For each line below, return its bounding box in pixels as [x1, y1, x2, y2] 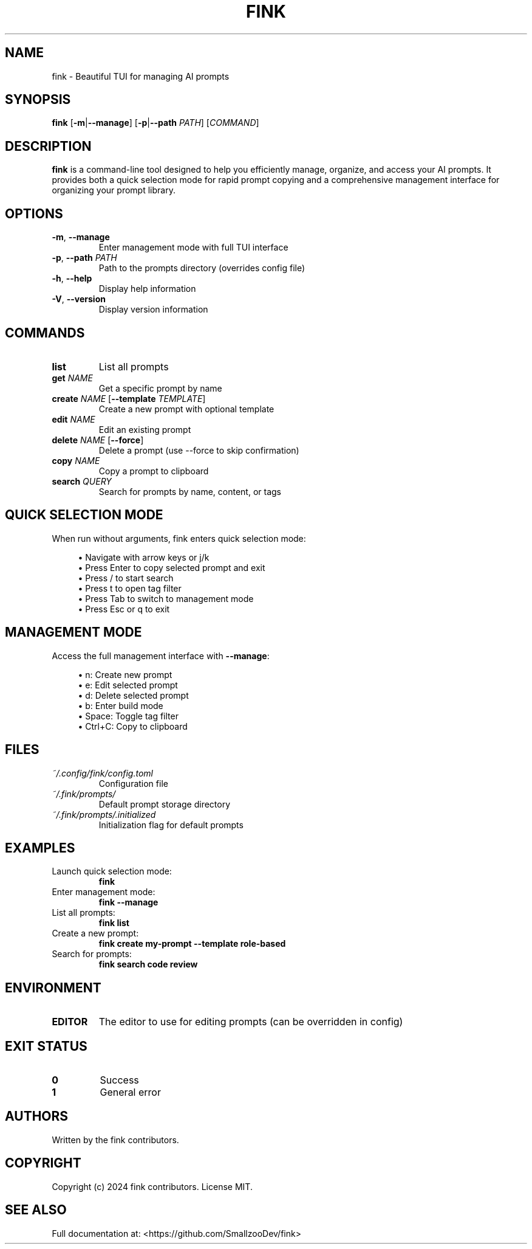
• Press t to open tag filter [78, 583, 182, 593]
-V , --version [52, 294, 106, 305]
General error [100, 1086, 161, 1099]
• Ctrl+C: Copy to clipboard [78, 721, 188, 732]
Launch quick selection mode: [52, 866, 172, 877]
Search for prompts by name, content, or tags [98, 486, 281, 497]
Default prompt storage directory [98, 798, 231, 809]
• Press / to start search [78, 572, 174, 583]
